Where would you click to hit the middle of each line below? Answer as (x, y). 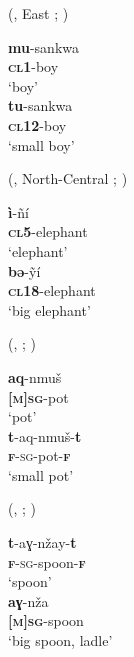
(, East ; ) (38, 13)
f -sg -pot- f (39, 455)
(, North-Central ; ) (68, 178)
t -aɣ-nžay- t (42, 542)
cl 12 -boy (37, 124)
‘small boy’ (41, 144)
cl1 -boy (33, 66)
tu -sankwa (40, 105)
